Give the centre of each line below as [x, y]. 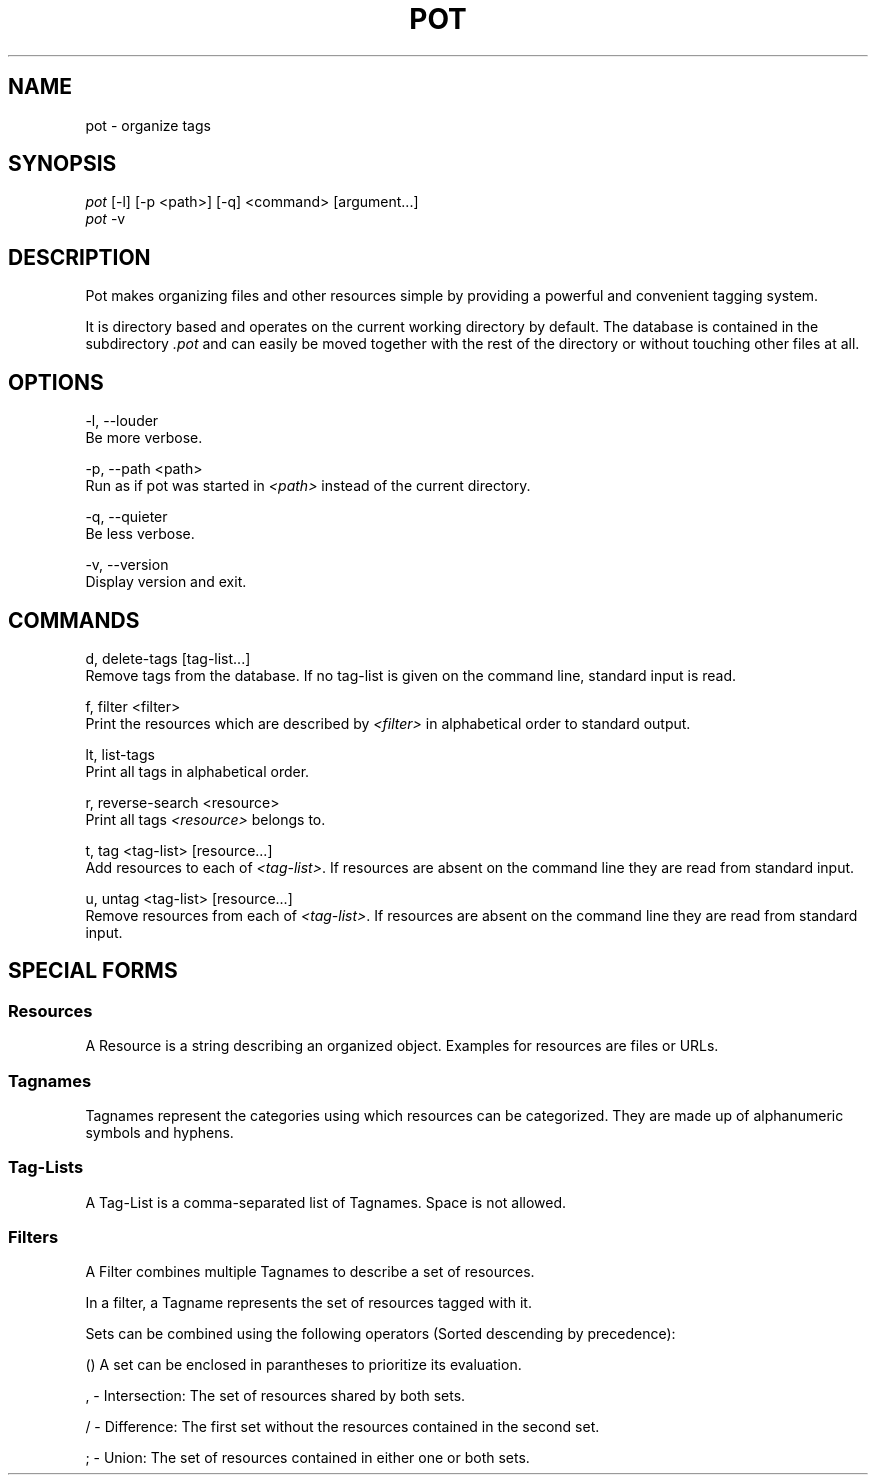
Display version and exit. [166, 582]
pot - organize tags [148, 125]
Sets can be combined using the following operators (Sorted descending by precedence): [380, 1334]
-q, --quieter [126, 517]
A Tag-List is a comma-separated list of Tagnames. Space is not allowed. [326, 1202]
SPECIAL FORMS [93, 971]
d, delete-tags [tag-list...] [168, 658]
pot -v [105, 219]
